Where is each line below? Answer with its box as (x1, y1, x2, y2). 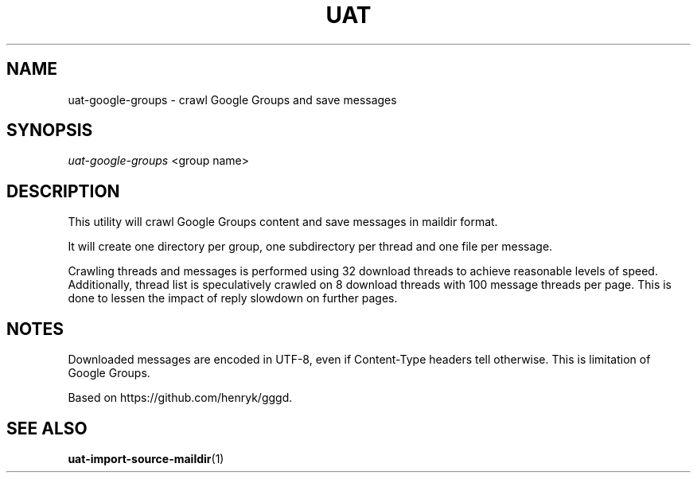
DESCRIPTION (6, 181, 120, 201)
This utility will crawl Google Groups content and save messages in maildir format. (68, 215, 498, 229)
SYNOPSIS (6, 120, 93, 141)
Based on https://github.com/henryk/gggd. (68, 391, 293, 405)
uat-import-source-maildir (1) (68, 451, 224, 465)
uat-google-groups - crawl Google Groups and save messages (68, 92, 397, 107)
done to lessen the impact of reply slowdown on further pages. (68, 291, 398, 306)
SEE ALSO (6, 418, 88, 438)
